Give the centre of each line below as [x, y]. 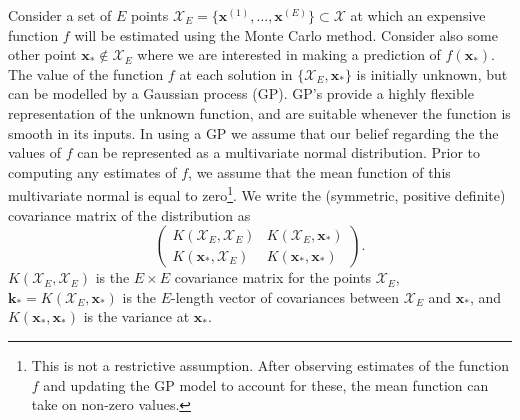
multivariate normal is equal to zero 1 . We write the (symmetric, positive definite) [257, 193]
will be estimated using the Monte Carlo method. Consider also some [286, 34]
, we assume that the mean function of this [319, 171]
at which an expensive [418, 15]
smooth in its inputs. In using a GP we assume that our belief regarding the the [253, 132]
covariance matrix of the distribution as [129, 214]
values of [34, 152]
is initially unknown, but [432, 73]
